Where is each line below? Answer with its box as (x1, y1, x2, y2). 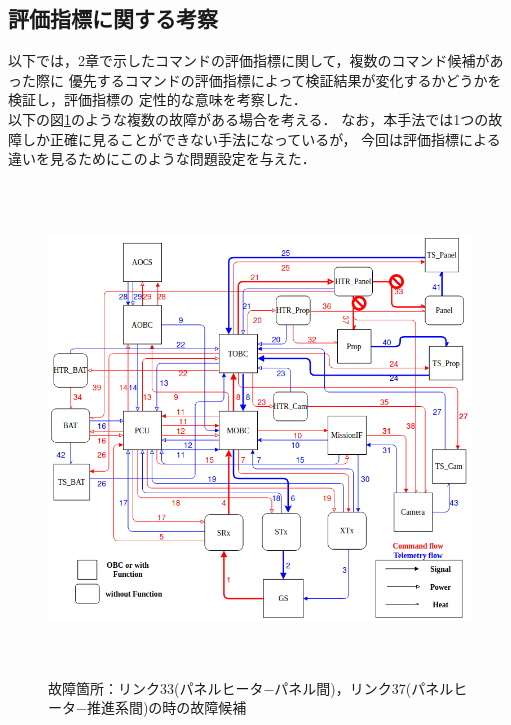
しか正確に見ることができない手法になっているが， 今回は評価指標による (21, 128, 501, 149)
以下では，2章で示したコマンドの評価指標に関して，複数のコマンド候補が (8, 50, 490, 71)
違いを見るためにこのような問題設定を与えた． (8, 148, 316, 169)
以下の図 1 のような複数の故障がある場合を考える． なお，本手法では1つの (8, 108, 489, 129)
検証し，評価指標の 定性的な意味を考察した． (8, 89, 307, 110)
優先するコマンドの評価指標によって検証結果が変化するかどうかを (68, 69, 502, 90)
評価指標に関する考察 (8, 3, 218, 34)
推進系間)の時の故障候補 (86, 697, 247, 718)
